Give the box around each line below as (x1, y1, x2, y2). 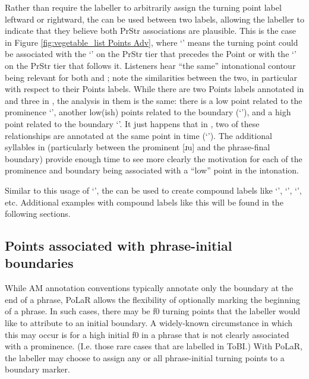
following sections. (5, 207, 71, 220)
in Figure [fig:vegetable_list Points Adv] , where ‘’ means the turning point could (5, 36, 298, 48)
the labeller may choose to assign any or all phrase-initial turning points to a (5, 351, 285, 364)
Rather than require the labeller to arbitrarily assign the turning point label (5, 1, 282, 13)
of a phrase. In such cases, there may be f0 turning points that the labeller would (5, 305, 301, 317)
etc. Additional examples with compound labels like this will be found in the (5, 195, 283, 208)
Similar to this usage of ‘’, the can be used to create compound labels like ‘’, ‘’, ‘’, (5, 184, 302, 196)
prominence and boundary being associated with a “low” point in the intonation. (5, 164, 299, 176)
